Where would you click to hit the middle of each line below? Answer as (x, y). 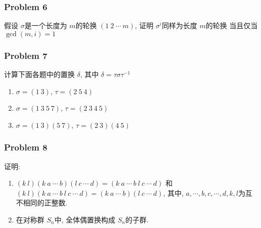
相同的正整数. (45, 203)
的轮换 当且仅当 (232, 25)
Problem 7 (26, 55)
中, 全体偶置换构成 (85, 219)
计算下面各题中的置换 (39, 74)
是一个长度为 (46, 25)
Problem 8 (26, 147)
